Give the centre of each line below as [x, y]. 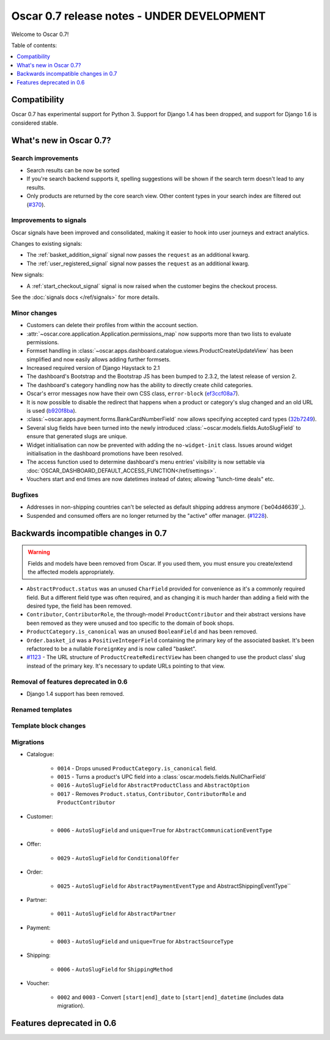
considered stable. [35, 123]
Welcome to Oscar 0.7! [40, 34]
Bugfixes [25, 495]
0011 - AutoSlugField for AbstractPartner [117, 913]
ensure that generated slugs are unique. [77, 437]
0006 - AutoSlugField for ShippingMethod [115, 969]
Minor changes [34, 313]
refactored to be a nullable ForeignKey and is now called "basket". [112, 649]
